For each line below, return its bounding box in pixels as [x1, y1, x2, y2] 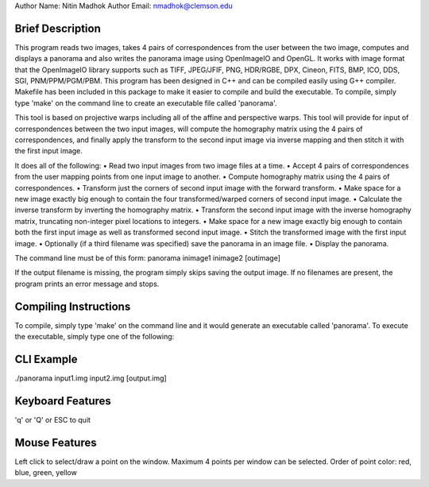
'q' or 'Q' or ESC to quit [14, 415, 91, 424]
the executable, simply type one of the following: [14, 332, 175, 342]
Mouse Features [14, 435, 97, 449]
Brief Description [14, 21, 101, 35]
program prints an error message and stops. [14, 279, 160, 288]
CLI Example [14, 352, 78, 365]
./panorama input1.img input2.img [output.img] [14, 373, 167, 383]
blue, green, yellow [14, 468, 77, 477]
